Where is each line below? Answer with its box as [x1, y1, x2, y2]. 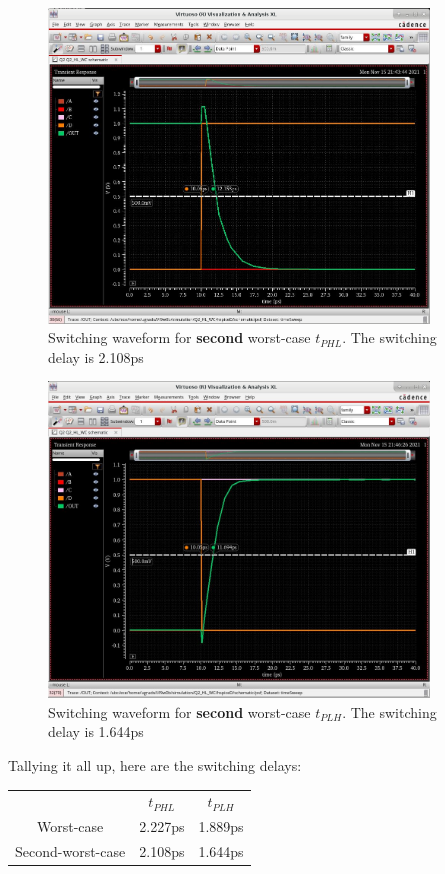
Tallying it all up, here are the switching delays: [8, 754, 302, 775]
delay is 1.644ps [48, 721, 144, 742]
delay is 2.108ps [48, 346, 144, 367]
